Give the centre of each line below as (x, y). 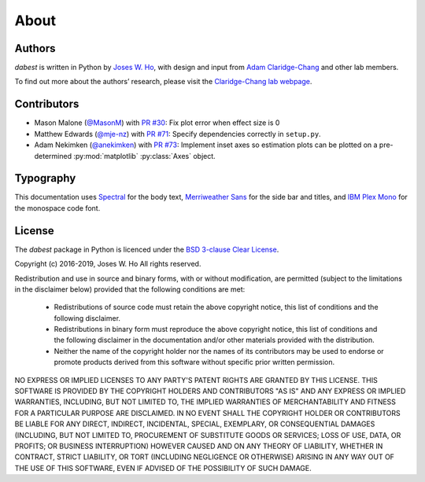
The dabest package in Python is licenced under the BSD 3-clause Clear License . (147, 249)
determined (53, 156)
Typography (45, 178)
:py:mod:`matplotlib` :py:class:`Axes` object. (144, 156)
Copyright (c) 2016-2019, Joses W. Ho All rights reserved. (108, 264)
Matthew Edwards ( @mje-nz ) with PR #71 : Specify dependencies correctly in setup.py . (178, 134)
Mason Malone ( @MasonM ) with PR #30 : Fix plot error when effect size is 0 (157, 123)
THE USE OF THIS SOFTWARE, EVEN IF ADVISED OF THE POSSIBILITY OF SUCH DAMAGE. (163, 468)
